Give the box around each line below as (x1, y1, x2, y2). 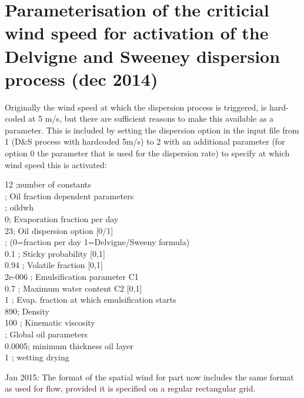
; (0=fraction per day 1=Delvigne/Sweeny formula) (5, 236, 190, 248)
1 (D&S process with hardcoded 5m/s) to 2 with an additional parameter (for (5, 135, 285, 148)
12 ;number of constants (5, 178, 91, 190)
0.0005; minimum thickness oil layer (5, 339, 133, 352)
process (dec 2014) (5, 66, 158, 91)
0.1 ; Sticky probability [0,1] (5, 247, 105, 259)
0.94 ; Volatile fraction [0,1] (5, 259, 103, 271)
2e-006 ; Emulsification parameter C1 (5, 270, 139, 282)
